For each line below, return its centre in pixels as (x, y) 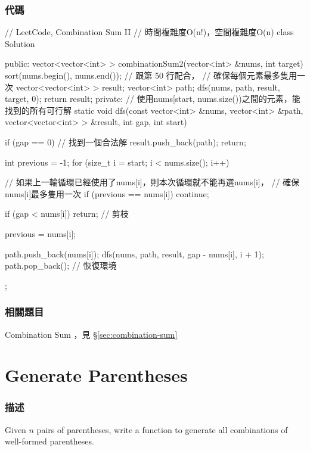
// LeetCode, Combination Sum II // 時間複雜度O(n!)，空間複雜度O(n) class (149, 32)
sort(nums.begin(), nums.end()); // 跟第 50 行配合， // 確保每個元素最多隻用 (151, 75)
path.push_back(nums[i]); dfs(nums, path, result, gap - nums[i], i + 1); (134, 254)
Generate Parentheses (96, 375)
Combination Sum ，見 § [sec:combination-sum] (91, 334)
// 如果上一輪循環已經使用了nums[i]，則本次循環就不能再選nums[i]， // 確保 (152, 182)
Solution (20, 43)
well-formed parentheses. (49, 441)
